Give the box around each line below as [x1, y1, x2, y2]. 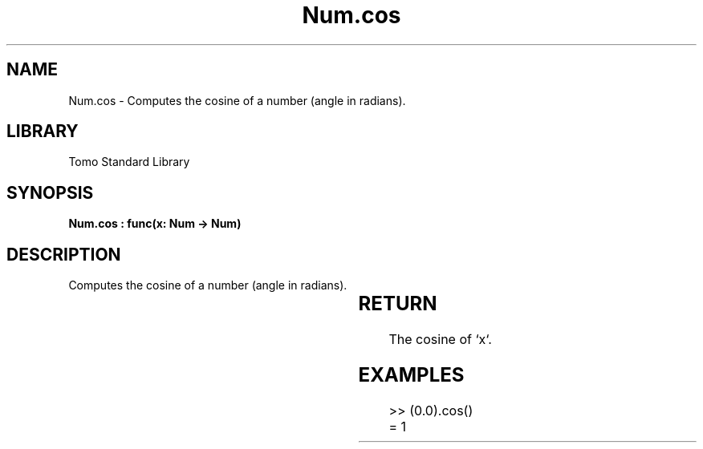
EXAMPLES [358, 362, 465, 386]
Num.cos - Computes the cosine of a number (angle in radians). [68, 93, 406, 107]
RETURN [358, 292, 437, 316]
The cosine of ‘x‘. [388, 331, 492, 348]
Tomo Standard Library [68, 155, 190, 169]
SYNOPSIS [6, 182, 94, 203]
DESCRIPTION [6, 244, 121, 265]
